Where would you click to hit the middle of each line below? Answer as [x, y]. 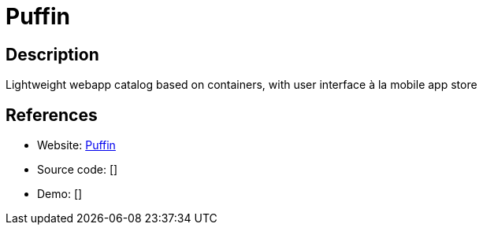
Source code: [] [78, 170]
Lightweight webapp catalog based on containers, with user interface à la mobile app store [241, 85]
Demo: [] [60, 194]
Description [52, 54]
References [52, 115]
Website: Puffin [76, 145]
